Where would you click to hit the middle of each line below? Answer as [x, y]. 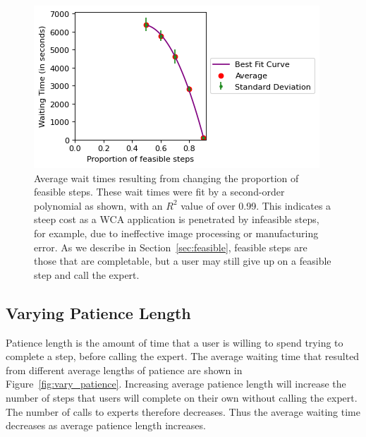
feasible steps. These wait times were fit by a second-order [159, 192]
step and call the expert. [87, 274]
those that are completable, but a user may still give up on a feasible [183, 261]
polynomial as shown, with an [98, 205]
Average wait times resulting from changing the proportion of [166, 178]
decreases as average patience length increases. [106, 425]
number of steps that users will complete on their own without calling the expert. [182, 397]
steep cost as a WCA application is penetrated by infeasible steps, [177, 219]
